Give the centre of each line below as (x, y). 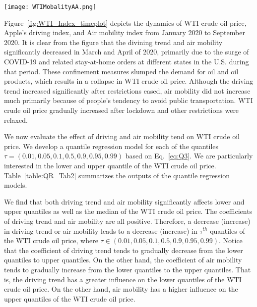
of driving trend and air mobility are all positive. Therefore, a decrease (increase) (127, 221)
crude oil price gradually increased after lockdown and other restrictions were (122, 110)
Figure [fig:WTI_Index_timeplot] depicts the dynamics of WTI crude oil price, (125, 23)
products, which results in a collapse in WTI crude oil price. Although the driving (129, 81)
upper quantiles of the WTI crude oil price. (70, 298)
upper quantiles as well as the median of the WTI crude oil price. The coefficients (128, 211)
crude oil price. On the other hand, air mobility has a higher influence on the (121, 289)
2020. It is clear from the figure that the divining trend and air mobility (113, 42)
